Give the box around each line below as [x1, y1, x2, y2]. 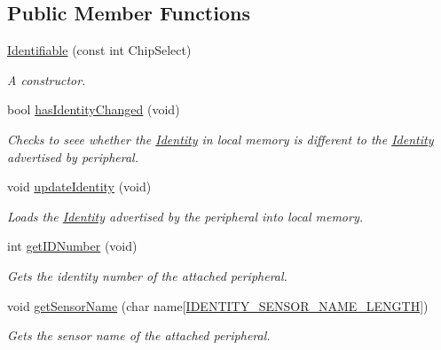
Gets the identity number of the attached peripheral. [7, 266, 287, 284]
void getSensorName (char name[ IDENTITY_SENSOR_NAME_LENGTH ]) [7, 296, 429, 315]
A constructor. [7, 70, 86, 89]
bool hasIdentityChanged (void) [7, 100, 180, 119]
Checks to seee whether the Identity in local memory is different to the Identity [7, 129, 434, 148]
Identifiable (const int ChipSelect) [7, 41, 192, 59]
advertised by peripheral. [7, 147, 138, 166]
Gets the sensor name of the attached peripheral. [7, 326, 271, 345]
